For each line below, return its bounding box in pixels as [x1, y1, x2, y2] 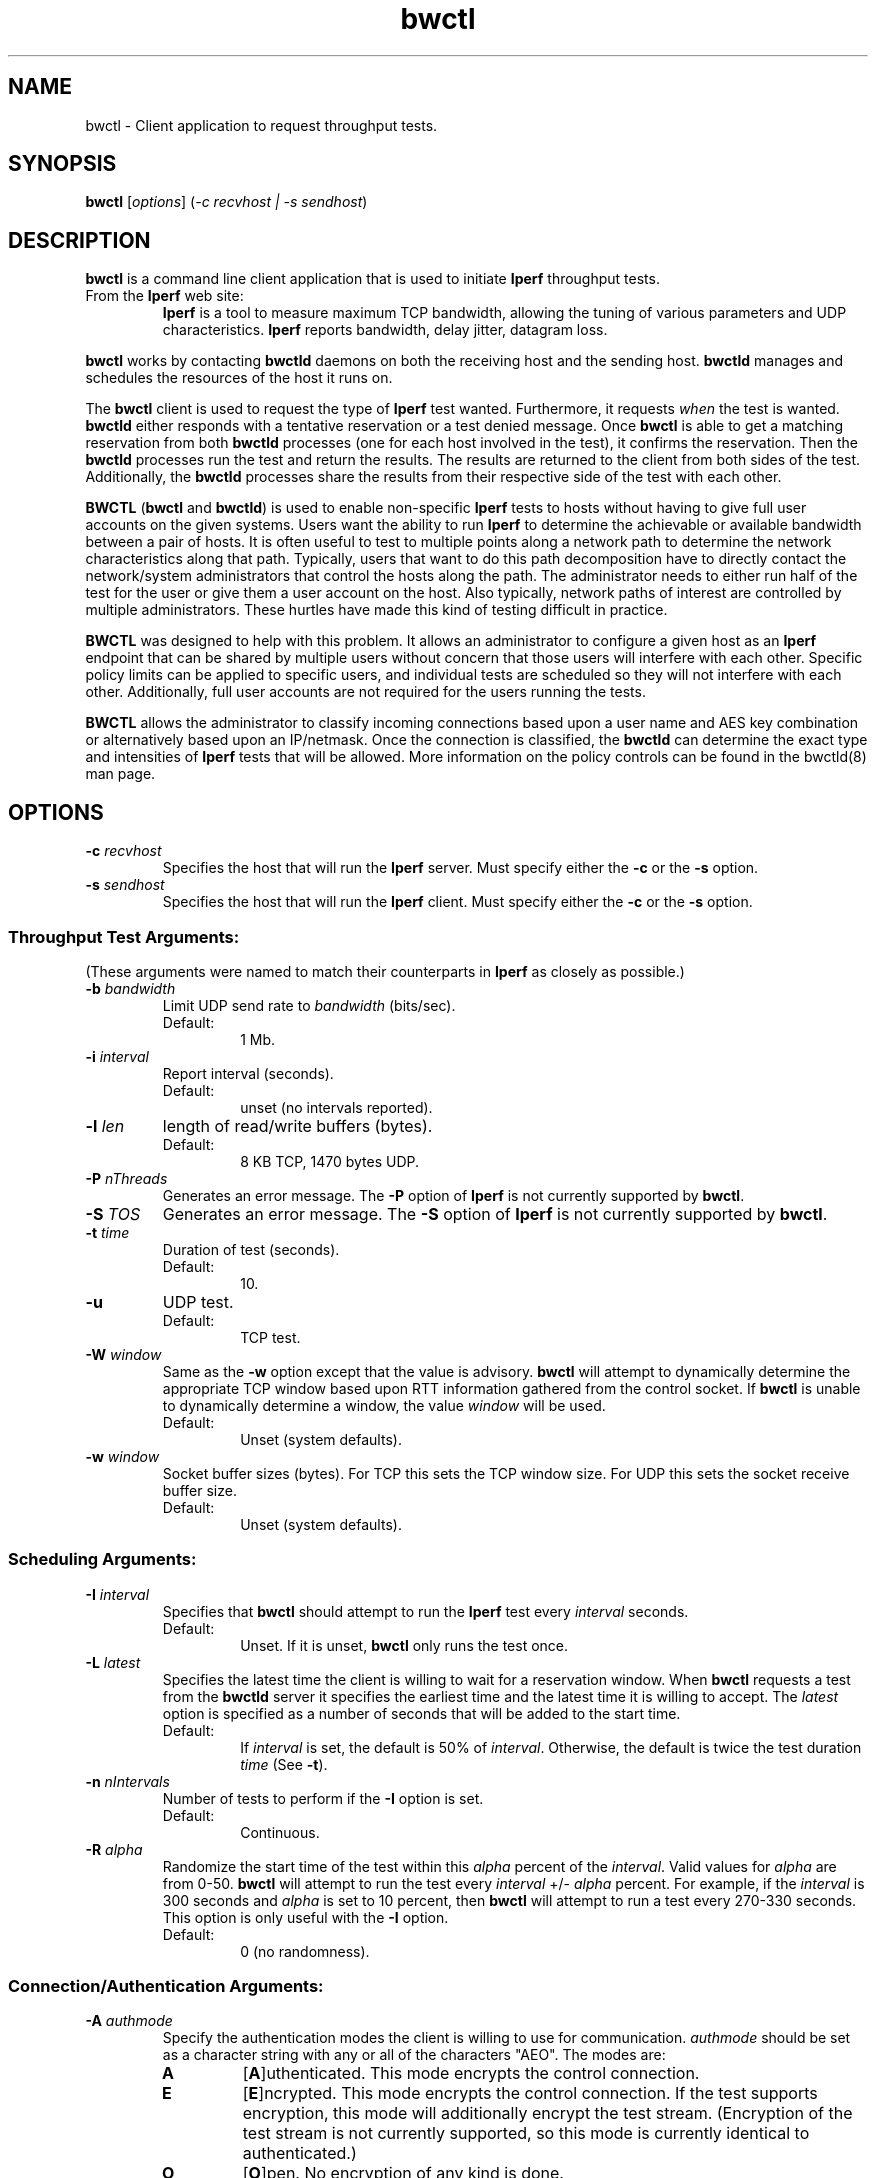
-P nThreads [85, 1169, 168, 1187]
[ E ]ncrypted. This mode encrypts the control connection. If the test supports [242, 2083, 818, 2104]
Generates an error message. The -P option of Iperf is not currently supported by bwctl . [162, 1186, 745, 1204]
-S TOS [85, 1203, 141, 1224]
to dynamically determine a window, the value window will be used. [162, 1396, 606, 1414]
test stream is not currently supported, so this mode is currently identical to [242, 2123, 810, 2144]
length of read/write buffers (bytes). [162, 1115, 433, 1136]
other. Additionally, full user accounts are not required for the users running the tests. [85, 683, 646, 701]
